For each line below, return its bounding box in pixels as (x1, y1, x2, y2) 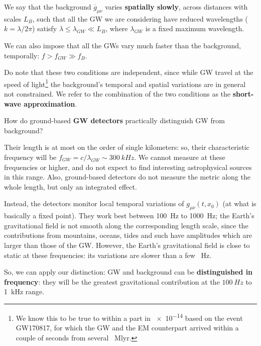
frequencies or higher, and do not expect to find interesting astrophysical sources (4, 161, 252, 172)
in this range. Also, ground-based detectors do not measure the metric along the (4, 171, 250, 182)
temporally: (4, 50, 40, 60)
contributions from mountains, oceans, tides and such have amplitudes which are (4, 230, 252, 240)
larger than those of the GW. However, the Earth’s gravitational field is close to (4, 239, 250, 250)
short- (232, 89, 254, 99)
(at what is (222, 198, 256, 209)
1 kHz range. (4, 286, 45, 297)
